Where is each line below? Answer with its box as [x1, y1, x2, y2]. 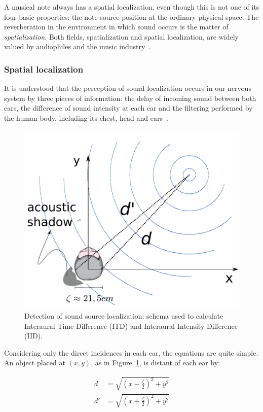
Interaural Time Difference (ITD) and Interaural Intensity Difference [24, 320, 238, 331]
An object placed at [4, 357, 65, 368]
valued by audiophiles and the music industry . [4, 41, 151, 52]
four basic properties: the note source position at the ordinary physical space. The [4, 11, 259, 22]
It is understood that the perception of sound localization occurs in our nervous [4, 83, 251, 93]
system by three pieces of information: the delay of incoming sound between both [4, 92, 256, 103]
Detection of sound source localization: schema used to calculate [24, 311, 223, 321]
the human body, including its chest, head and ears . [4, 112, 168, 123]
